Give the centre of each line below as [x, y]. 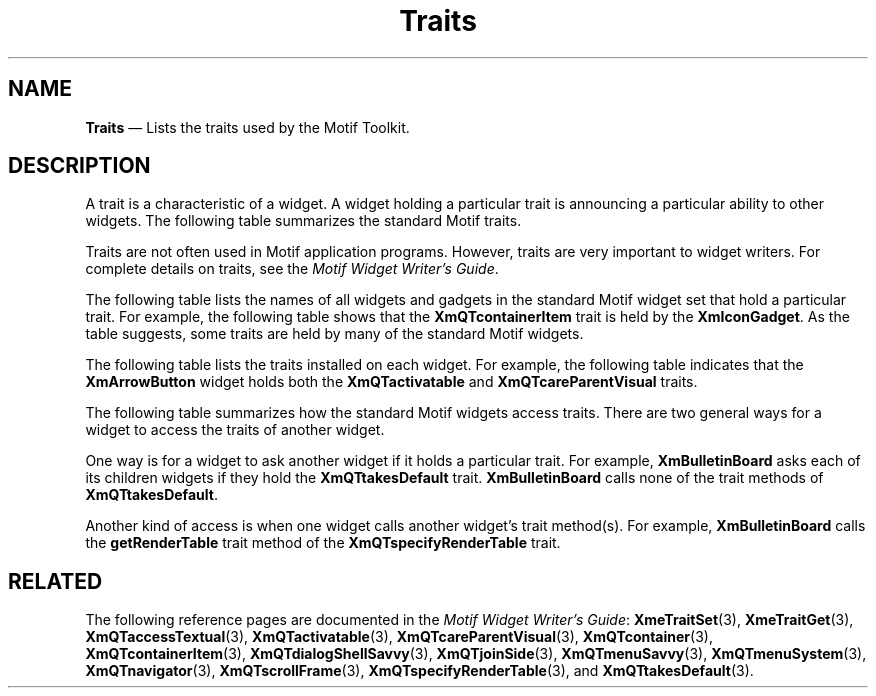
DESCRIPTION [79, 166]
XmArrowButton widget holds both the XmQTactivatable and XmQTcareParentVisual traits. [391, 382]
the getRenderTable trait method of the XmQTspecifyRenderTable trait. [323, 543]
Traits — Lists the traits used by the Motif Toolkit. [247, 127]
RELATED [55, 581]
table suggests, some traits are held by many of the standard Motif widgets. [334, 334]
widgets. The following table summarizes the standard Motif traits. [303, 221]
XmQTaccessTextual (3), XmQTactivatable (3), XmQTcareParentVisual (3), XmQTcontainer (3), [399, 637]
